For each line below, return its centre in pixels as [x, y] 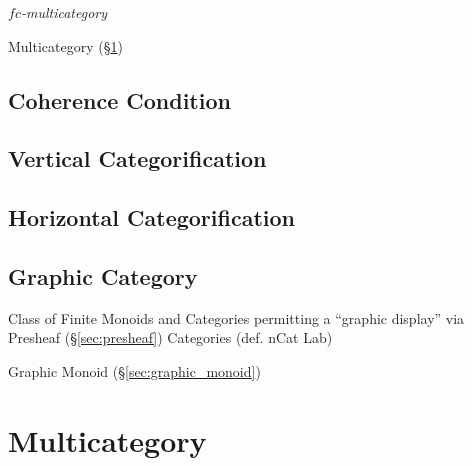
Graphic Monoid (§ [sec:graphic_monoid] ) [134, 370]
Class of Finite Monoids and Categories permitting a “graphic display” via [236, 317]
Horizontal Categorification [151, 217]
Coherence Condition [119, 99]
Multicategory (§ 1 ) [65, 45]
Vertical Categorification [137, 158]
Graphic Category [103, 275]
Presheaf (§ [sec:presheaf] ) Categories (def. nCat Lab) [170, 337]
